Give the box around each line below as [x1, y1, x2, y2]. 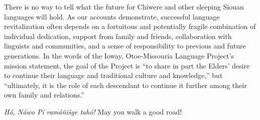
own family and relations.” [4, 89, 84, 100]
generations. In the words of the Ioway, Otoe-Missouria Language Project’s [4, 50, 234, 60]
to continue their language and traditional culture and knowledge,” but [4, 70, 223, 80]
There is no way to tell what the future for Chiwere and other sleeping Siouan [4, 1, 244, 11]
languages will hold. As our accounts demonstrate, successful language [4, 11, 220, 21]
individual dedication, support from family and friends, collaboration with [4, 30, 232, 41]
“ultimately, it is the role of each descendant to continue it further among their [4, 79, 247, 90]
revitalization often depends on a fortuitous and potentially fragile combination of [4, 21, 256, 31]
